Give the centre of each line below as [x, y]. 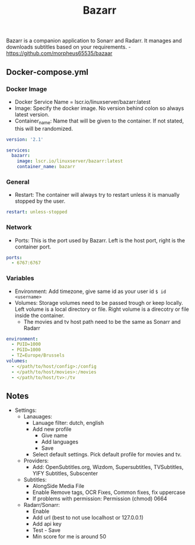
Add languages [60, 442]
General [18, 182]
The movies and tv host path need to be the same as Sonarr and [102, 322]
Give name [55, 436]
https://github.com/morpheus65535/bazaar [59, 53]
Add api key [47, 524]
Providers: [36, 461]
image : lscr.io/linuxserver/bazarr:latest [70, 161]
